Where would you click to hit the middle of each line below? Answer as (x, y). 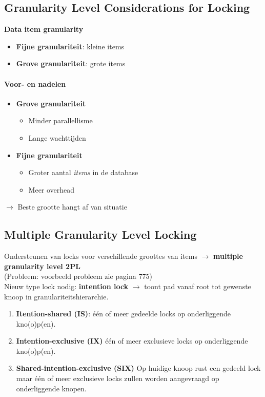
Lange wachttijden (57, 137)
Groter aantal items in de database (83, 172)
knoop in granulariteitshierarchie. (56, 296)
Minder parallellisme (60, 120)
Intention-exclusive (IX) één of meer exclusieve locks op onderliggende (132, 341)
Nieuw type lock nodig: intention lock (66, 286)
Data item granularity (44, 29)
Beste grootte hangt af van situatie (72, 207)
